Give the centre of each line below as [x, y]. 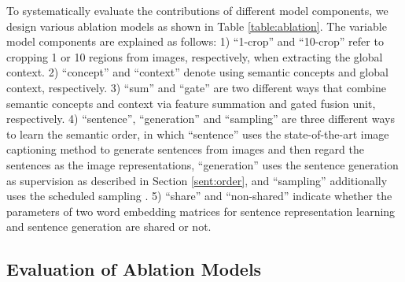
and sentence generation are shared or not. [109, 226]
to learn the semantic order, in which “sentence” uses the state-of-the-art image [198, 134]
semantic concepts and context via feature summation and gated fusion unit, [191, 103]
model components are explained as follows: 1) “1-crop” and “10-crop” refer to [195, 41]
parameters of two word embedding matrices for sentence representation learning [201, 211]
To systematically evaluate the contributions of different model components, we [197, 10]
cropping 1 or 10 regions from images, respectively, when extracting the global [195, 56]
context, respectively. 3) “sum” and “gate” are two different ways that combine [196, 87]
